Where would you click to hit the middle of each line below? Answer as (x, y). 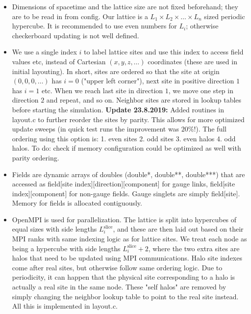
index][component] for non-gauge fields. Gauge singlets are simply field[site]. (126, 193)
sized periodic (225, 16)
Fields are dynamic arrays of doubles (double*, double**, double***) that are (128, 174)
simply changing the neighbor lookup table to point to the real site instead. (125, 296)
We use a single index (44, 52)
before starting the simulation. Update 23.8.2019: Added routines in (118, 109)
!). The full (210, 129)
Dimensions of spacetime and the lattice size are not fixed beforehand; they (125, 6)
